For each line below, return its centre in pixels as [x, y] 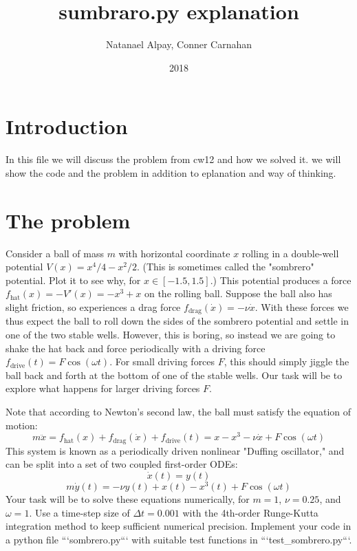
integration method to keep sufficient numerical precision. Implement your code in [178, 526]
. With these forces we [302, 306]
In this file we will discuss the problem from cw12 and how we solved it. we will [173, 159]
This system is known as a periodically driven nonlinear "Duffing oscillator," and [175, 450]
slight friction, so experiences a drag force [93, 306]
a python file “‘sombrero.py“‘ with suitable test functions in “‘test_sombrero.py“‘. [179, 539]
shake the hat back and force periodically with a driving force [136, 348]
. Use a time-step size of [79, 512]
